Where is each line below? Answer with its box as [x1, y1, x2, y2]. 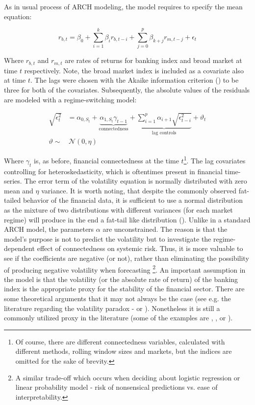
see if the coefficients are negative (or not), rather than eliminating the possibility [4, 252, 249, 263]
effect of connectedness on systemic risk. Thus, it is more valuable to [37, 243, 243, 253]
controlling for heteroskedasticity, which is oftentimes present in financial [4, 166, 223, 176]
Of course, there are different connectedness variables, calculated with [15, 336, 225, 346]
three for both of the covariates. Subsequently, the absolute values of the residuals [4, 84, 250, 94]
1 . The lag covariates [183, 154, 246, 165]
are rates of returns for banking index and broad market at [65, 55, 242, 65]
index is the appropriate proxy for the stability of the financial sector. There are [4, 283, 245, 294]
